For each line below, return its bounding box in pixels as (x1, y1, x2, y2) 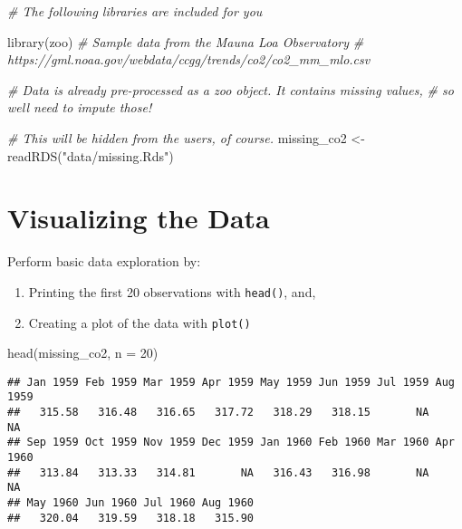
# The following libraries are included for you (7, 2, 263, 20)
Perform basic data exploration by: (7, 252, 201, 271)
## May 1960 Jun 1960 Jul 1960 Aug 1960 (7, 496, 255, 510)
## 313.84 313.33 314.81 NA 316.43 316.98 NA (7, 466, 429, 479)
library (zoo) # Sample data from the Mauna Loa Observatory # (7, 32, 364, 51)
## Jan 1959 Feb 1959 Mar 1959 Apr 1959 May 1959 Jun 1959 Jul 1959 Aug (7, 375, 455, 389)
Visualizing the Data (7, 199, 270, 236)
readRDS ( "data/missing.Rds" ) (7, 146, 174, 165)
